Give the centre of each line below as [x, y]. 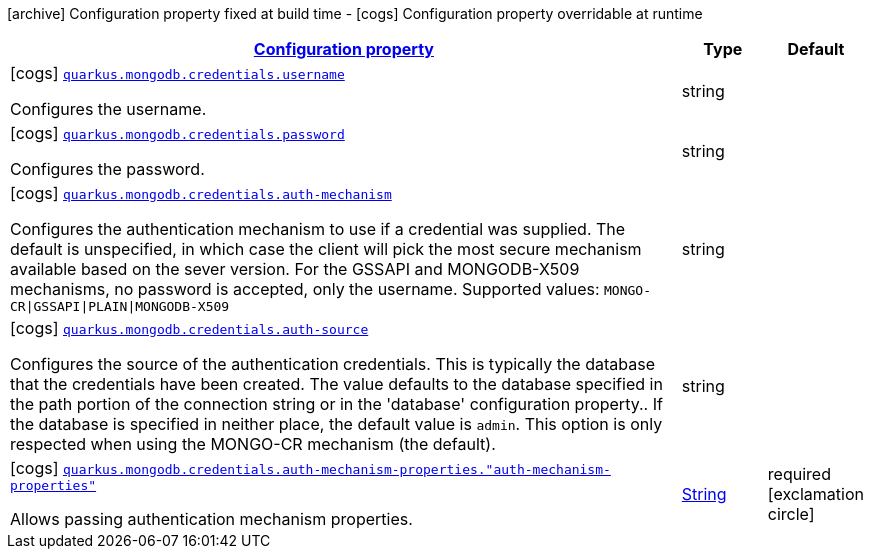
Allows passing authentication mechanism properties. [211, 519]
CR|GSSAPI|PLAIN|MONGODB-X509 [120, 306]
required [799, 473]
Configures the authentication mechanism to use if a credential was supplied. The [318, 229]
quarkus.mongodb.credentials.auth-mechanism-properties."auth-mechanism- [336, 469]
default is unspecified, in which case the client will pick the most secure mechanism [326, 249]
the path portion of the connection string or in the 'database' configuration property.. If [336, 404]
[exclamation [815, 493]
